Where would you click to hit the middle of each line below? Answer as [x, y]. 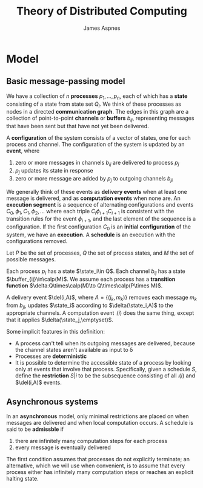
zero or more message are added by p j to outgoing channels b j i [94, 179]
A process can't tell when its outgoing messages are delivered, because [105, 343]
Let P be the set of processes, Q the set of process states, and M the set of [100, 253]
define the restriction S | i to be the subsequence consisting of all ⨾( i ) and [105, 376]
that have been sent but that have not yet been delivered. [78, 126]
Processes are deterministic [51, 356]
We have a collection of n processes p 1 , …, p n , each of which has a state [97, 97]
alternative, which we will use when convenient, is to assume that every [96, 466]
